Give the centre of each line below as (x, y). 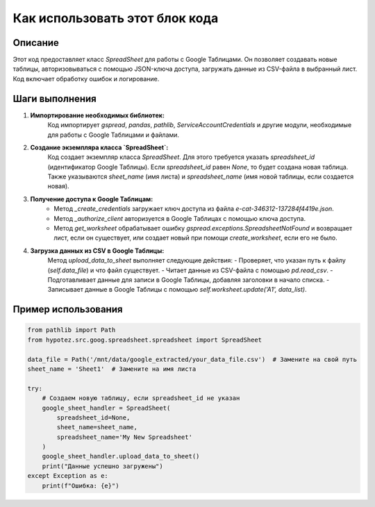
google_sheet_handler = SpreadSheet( (106, 408)
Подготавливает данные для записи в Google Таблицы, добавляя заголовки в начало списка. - (189, 280)
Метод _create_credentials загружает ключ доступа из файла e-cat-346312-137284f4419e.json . (194, 209)
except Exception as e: (68, 476)
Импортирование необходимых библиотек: (97, 115)
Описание (36, 43)
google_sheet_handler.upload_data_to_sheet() (121, 456)
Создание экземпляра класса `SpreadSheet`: (99, 147)
